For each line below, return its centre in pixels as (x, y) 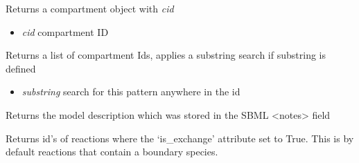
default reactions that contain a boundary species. (112, 152)
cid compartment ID (65, 31)
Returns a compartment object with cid (90, 8)
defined (21, 68)
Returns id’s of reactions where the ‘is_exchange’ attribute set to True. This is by (180, 138)
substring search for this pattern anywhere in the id (131, 92)
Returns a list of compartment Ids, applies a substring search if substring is (166, 55)
